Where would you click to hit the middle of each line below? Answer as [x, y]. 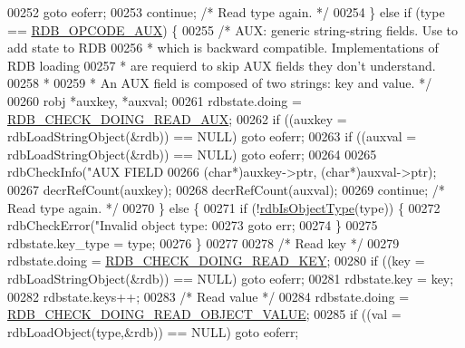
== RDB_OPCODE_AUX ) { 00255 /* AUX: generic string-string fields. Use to [233, 29]
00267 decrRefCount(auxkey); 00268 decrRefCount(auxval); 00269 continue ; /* [226, 189]
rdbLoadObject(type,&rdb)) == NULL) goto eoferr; [153, 331]
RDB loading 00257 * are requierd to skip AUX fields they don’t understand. [222, 65]
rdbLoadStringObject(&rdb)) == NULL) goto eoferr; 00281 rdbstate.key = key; [231, 278]
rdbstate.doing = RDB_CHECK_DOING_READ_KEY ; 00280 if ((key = [216, 261]
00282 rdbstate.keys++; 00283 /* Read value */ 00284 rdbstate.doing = [208, 296]
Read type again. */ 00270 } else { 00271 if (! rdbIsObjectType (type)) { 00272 [224, 207]
